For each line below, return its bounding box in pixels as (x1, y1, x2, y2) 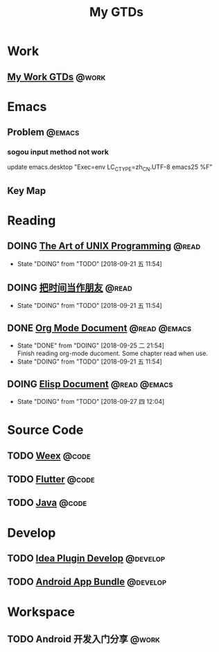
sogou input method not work (7, 147, 109, 157)
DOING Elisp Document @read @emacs (7, 378, 173, 390)
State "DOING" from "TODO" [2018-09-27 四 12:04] (17, 398, 165, 406)
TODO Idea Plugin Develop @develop (7, 553, 165, 564)
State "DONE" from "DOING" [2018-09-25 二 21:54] (17, 341, 165, 350)
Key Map (7, 185, 46, 197)
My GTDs (89, 4, 144, 20)
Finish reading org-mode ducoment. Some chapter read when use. (17, 349, 208, 358)
